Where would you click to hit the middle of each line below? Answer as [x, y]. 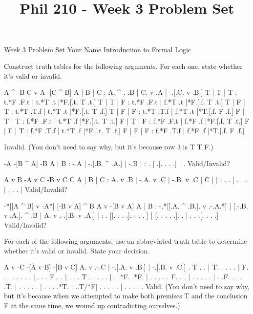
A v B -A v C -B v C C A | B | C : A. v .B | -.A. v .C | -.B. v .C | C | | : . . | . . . [126, 179]
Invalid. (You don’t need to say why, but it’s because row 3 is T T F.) [109, 147]
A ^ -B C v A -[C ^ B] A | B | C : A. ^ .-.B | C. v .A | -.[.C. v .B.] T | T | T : [121, 92]
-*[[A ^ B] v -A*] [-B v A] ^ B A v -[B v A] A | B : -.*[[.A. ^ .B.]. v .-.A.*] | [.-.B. [126, 205]
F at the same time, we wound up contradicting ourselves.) [92, 305]
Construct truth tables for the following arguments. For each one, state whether [123, 66]
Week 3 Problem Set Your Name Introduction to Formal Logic [98, 50]
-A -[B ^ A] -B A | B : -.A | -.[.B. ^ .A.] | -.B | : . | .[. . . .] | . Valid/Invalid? [117, 163]
